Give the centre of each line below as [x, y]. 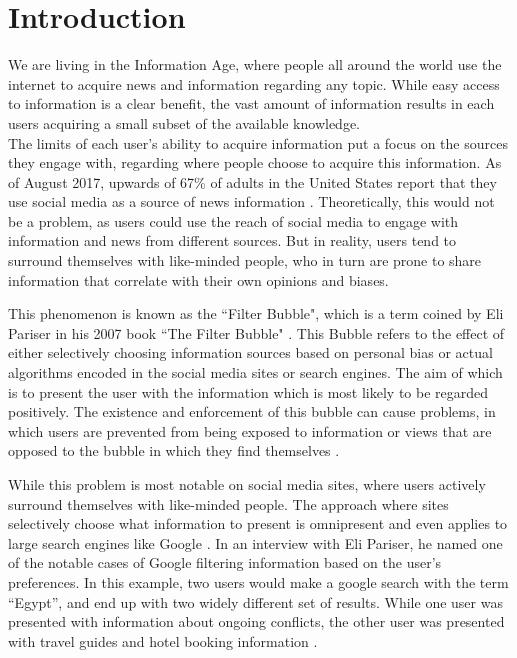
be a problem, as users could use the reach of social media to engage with [233, 220]
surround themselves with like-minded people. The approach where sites [228, 503]
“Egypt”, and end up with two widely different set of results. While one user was [255, 601]
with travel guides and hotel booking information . [163, 640]
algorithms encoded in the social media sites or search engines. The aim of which [255, 372]
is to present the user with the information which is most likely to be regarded [248, 391]
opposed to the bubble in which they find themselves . [174, 450]
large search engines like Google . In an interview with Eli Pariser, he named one [255, 542]
